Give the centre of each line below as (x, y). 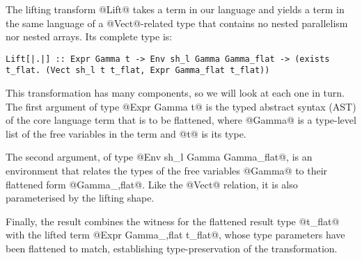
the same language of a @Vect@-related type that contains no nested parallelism (177, 23)
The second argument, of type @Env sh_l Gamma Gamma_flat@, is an (159, 157)
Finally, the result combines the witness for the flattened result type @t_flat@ (173, 221)
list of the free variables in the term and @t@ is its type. (126, 133)
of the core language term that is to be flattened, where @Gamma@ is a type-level (181, 120)
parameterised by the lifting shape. (80, 198)
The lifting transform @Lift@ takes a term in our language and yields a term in (175, 9)
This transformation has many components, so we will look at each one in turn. (175, 93)
